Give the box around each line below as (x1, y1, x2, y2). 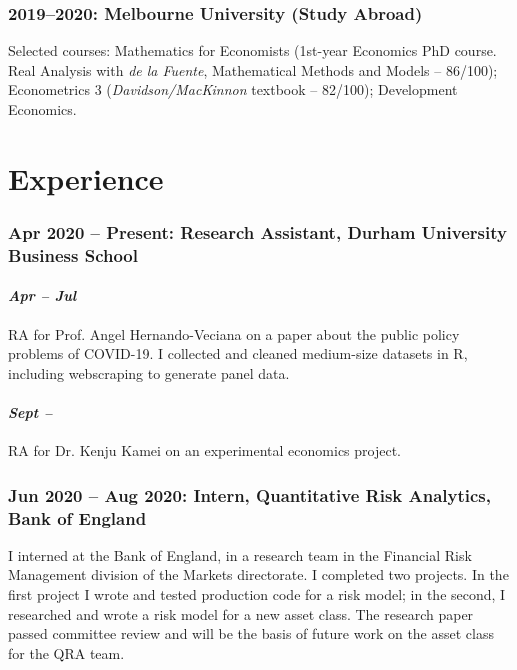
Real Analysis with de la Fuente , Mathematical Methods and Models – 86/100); (8, 59, 498, 80)
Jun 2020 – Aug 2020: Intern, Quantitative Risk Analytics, (8, 482, 492, 507)
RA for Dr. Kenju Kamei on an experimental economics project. (8, 440, 402, 461)
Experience (8, 157, 164, 198)
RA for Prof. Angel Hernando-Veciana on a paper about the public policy (8, 323, 460, 344)
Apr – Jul (8, 285, 77, 306)
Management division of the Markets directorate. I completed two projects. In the (8, 564, 509, 585)
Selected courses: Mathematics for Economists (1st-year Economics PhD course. (8, 40, 497, 61)
